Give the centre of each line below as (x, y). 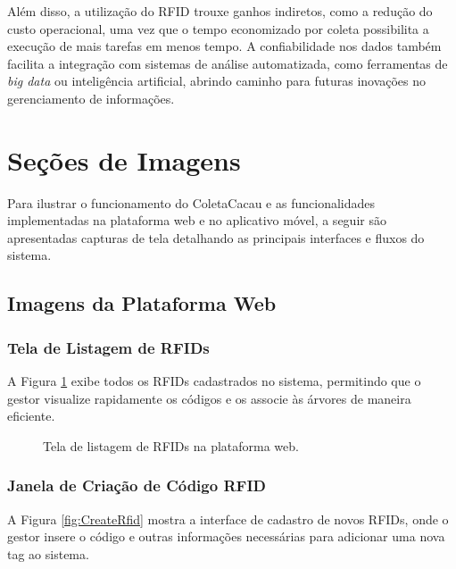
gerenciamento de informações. (91, 98)
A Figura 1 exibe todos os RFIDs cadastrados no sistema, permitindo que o (214, 381)
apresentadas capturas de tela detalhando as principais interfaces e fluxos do (216, 237)
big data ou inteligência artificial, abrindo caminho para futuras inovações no (217, 81)
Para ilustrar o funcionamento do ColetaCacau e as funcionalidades (191, 202)
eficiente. (31, 416)
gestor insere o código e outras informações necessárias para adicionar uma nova (226, 536)
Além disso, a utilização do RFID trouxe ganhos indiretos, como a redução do (220, 11)
